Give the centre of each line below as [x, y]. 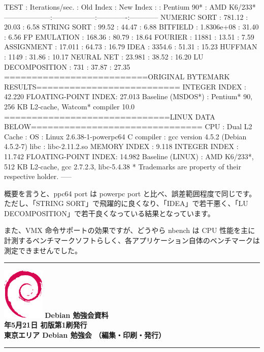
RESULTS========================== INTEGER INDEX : [125, 86]
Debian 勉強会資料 [77, 315]
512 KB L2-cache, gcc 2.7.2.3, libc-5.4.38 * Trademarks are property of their [123, 166]
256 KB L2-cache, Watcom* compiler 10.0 [70, 106]
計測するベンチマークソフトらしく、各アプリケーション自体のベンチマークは [132, 240]
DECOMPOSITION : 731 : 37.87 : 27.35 [67, 66]
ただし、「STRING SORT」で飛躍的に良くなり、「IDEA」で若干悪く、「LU [126, 203]
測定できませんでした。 [43, 250]
